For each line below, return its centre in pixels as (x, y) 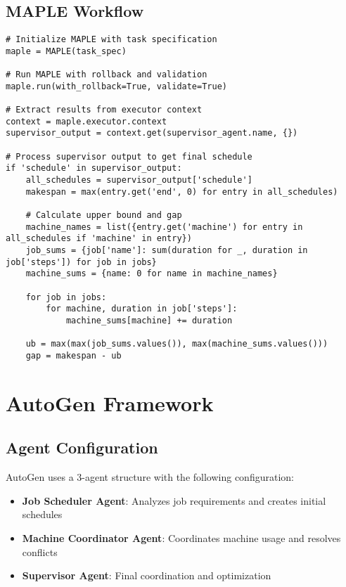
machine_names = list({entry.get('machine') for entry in (164, 227)
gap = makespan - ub (73, 355)
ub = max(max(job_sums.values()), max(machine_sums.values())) (177, 344)
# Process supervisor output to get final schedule (129, 156)
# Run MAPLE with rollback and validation (107, 75)
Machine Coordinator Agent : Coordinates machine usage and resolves (181, 537)
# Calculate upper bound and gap (104, 215)
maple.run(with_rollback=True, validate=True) (116, 86)
